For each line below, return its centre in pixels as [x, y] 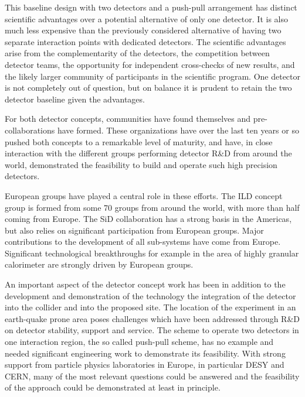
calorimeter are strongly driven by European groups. [99, 264]
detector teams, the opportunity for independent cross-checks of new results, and [150, 64]
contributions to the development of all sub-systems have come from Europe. [143, 242]
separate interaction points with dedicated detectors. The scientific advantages [145, 41]
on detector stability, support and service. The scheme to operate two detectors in [152, 330]
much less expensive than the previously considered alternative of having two [143, 30]
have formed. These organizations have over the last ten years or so [178, 130]
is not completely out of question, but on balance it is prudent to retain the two [148, 88]
